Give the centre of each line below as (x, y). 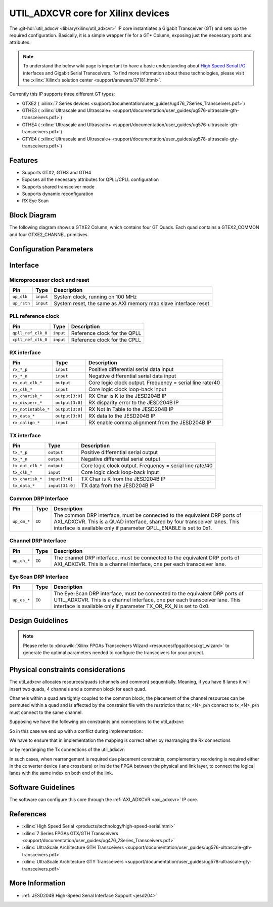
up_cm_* (21, 522)
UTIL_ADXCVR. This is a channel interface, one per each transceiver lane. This (147, 600)
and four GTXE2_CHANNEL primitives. (49, 234)
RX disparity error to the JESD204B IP (134, 403)
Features (24, 160)
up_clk (20, 297)
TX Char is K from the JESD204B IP (123, 479)
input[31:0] (62, 486)
